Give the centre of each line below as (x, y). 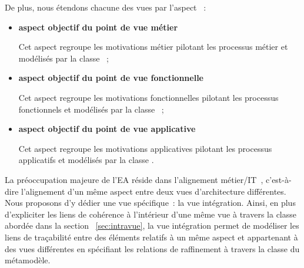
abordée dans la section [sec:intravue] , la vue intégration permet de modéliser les (152, 225)
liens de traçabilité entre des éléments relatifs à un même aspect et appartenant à (151, 237)
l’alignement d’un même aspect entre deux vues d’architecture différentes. (154, 191)
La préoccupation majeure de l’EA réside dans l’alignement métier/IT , (134, 179)
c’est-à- (279, 179)
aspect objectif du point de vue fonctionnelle (111, 78)
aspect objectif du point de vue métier (98, 27)
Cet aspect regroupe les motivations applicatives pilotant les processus (145, 148)
